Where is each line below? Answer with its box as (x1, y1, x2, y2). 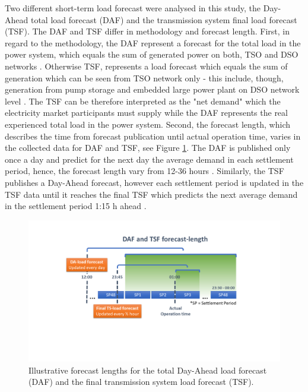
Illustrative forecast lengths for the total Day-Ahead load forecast (28, 363, 267, 376)
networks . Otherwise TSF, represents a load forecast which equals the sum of (5, 59, 288, 72)
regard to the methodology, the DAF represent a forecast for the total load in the (5, 36, 301, 49)
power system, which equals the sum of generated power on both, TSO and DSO (5, 48, 299, 61)
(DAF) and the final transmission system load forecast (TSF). (28, 375, 254, 388)
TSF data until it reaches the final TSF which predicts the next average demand (5, 188, 298, 200)
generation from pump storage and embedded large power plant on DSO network (5, 83, 300, 96)
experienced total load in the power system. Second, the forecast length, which (5, 118, 290, 130)
